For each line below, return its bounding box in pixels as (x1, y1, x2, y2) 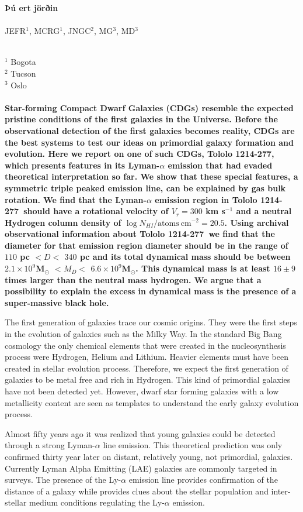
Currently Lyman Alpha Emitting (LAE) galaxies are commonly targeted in (5, 462, 277, 474)
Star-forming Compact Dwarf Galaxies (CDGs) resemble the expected (5, 101, 294, 114)
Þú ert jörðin (5, 2, 58, 13)
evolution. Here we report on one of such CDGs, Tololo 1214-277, (5, 147, 274, 160)
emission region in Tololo (155, 193, 257, 205)
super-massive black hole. (5, 296, 109, 308)
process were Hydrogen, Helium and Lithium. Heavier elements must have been (5, 351, 288, 363)
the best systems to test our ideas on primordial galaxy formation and (5, 136, 294, 148)
